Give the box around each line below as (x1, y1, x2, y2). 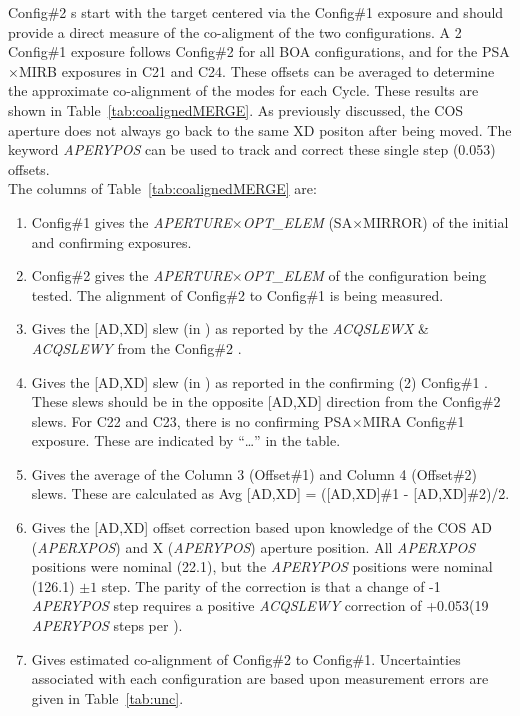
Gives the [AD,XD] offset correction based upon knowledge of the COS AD (31, 517, 493, 538)
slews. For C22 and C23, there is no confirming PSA (31, 410, 352, 431)
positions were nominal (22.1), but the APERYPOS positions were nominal (31, 556, 493, 577)
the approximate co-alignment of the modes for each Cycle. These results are (8, 80, 479, 101)
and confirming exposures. (31, 231, 192, 252)
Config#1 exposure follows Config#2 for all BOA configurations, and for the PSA (8, 41, 510, 62)
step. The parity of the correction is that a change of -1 (101, 575, 441, 596)
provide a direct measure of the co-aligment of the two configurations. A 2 (8, 21, 462, 42)
